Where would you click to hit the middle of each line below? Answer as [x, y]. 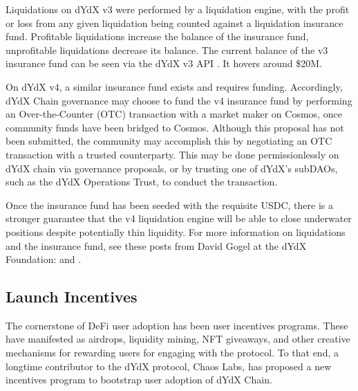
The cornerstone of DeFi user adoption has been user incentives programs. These [177, 325]
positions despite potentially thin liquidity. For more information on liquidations [176, 231]
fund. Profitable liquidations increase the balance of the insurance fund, [157, 36]
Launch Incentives [72, 297]
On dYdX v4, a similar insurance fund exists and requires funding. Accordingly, [174, 86]
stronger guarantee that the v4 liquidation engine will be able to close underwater [179, 218]
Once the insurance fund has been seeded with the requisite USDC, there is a [169, 204]
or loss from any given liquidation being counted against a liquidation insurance [175, 22]
